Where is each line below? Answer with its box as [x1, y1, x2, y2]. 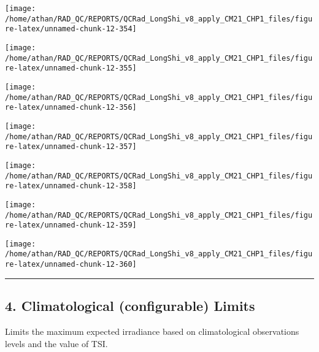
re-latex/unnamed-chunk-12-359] [5, 221, 137, 230]
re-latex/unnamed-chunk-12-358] [5, 182, 137, 191]
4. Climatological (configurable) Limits [5, 296, 255, 315]
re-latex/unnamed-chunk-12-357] [5, 142, 137, 151]
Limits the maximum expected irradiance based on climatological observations [5, 324, 299, 337]
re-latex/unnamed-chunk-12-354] [5, 25, 137, 34]
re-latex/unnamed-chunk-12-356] [5, 103, 137, 112]
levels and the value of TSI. [5, 337, 108, 350]
